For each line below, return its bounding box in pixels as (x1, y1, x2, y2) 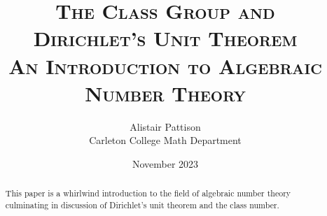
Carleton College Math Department (89, 133, 242, 147)
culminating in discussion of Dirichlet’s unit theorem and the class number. (5, 199, 279, 210)
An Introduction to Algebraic (8, 51, 322, 80)
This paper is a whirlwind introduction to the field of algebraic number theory (5, 187, 291, 199)
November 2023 (132, 156, 199, 171)
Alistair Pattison (130, 119, 201, 134)
